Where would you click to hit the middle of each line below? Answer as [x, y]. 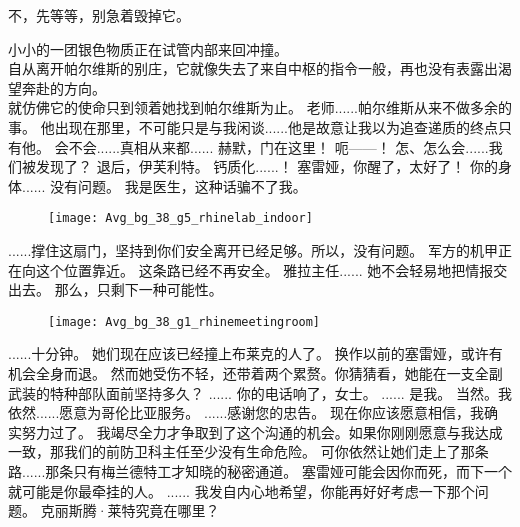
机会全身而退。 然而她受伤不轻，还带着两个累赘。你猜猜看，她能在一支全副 [255, 373]
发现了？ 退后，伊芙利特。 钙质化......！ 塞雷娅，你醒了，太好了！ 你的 [266, 166]
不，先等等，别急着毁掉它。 [99, 15]
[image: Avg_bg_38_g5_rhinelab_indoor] [180, 218]
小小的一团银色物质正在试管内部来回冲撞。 [148, 48]
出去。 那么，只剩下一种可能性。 [115, 289]
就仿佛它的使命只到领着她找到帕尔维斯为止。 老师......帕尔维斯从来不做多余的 [260, 107]
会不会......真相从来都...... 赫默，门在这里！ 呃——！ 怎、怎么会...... [271, 146]
